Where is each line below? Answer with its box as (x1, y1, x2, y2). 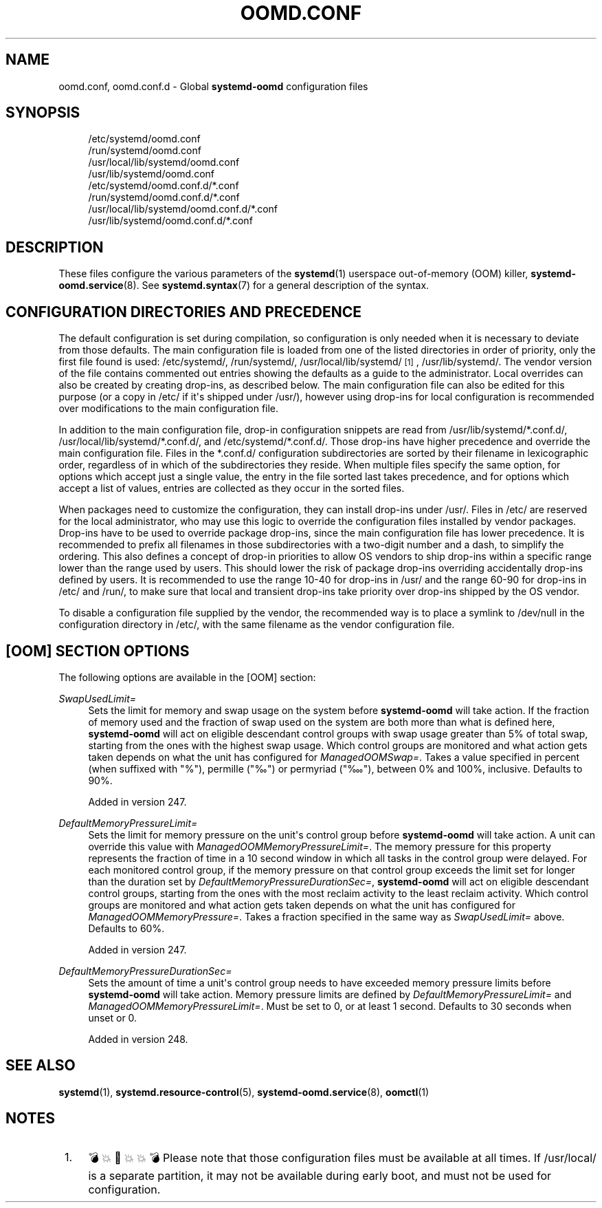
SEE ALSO (5, 1057, 76, 1075)
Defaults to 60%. (88, 922, 165, 934)
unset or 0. (88, 1011, 137, 1024)
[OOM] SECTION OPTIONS (5, 642, 190, 660)
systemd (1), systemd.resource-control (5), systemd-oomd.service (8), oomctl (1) (58, 1086, 430, 1098)
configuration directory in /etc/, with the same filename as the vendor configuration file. (58, 618, 455, 631)
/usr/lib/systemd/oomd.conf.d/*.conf (88, 215, 253, 227)
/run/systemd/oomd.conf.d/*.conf (88, 191, 240, 204)
